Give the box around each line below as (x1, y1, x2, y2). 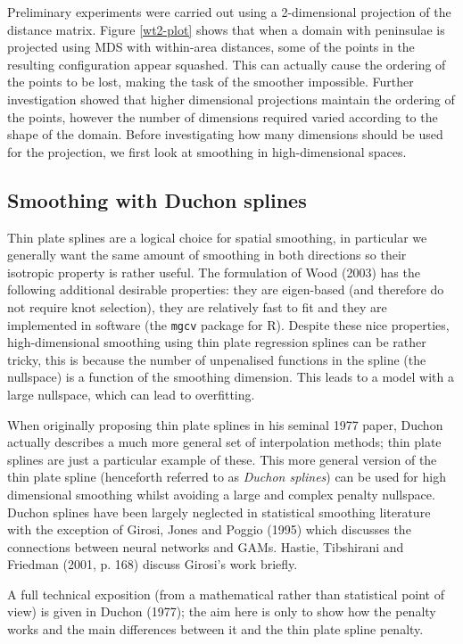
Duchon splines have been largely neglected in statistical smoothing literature (7, 502, 431, 521)
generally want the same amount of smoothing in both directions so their (7, 245, 407, 264)
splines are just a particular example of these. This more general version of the (7, 450, 437, 468)
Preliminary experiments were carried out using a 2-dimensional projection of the (7, 3, 451, 21)
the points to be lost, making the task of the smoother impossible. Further (7, 72, 414, 91)
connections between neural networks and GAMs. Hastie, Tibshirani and (7, 537, 404, 556)
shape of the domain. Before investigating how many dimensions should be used (7, 125, 443, 144)
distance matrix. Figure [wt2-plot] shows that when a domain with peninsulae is (7, 20, 445, 38)
